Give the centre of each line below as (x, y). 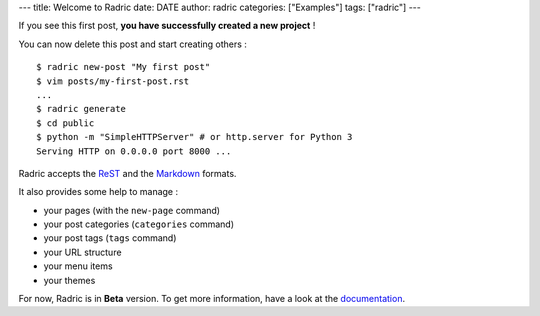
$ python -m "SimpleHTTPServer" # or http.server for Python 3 (194, 137)
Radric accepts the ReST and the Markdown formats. (127, 173)
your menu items (78, 266)
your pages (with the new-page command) (131, 210)
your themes (69, 280)
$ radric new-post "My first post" (123, 67)
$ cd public (65, 123)
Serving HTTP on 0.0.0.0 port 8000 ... (134, 151)
